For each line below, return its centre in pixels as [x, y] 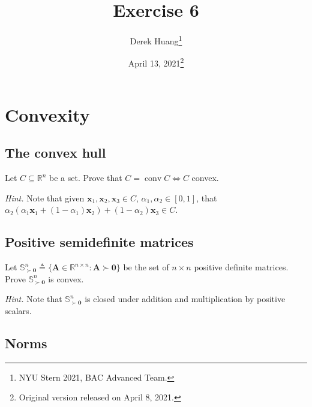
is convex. [66, 278]
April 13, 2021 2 [156, 62]
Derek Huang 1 [156, 40]
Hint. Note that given [45, 198]
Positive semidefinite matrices [99, 242]
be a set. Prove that [86, 178]
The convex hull [55, 153]
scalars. [18, 310]
